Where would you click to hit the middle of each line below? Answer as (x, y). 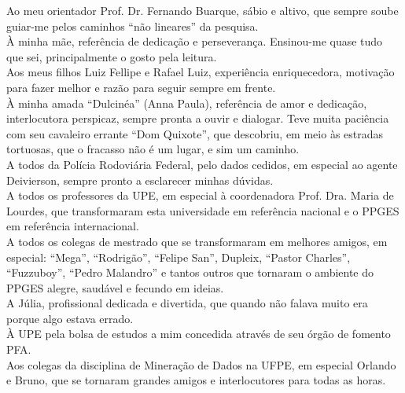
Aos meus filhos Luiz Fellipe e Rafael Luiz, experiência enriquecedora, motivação (201, 72)
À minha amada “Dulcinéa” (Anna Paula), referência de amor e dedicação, (187, 103)
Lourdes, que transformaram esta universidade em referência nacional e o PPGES (203, 210)
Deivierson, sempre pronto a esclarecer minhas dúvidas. (140, 180)
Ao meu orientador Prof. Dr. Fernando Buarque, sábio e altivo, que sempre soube (202, 10)
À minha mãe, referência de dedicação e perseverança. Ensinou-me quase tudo (195, 41)
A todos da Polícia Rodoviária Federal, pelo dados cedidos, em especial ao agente (202, 164)
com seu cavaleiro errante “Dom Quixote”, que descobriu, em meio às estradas (195, 133)
